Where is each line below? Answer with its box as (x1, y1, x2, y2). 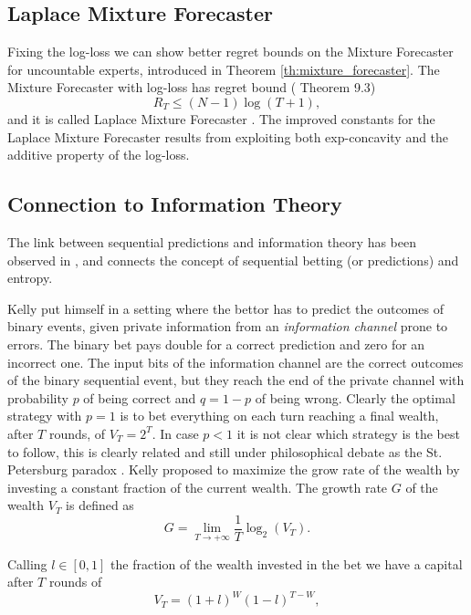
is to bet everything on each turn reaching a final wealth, (120, 406, 439, 425)
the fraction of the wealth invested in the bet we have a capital (110, 554, 463, 573)
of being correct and (83, 388, 196, 407)
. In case (152, 423, 199, 443)
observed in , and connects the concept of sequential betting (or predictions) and (7, 250, 459, 269)
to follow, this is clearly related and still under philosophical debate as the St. (7, 442, 443, 461)
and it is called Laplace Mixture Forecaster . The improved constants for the (7, 109, 435, 128)
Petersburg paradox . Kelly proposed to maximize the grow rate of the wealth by (7, 460, 460, 479)
